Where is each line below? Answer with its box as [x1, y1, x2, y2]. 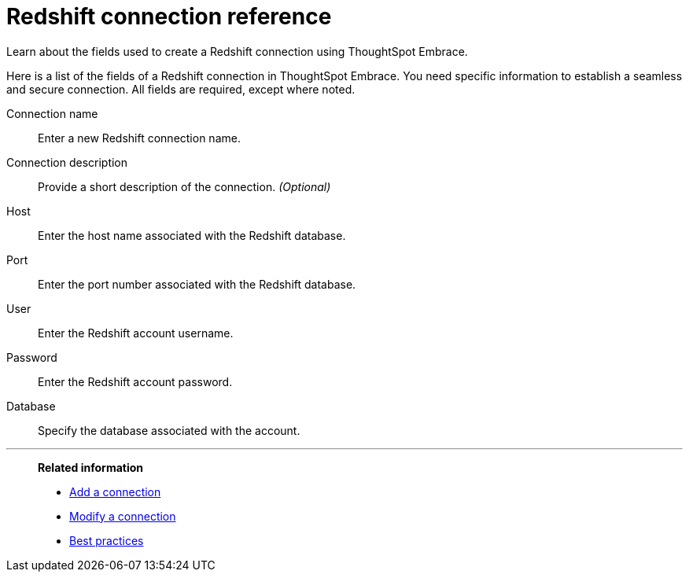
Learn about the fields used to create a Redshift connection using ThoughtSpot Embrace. [6, 44, 468, 58]
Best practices [69, 533, 144, 547]
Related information [38, 460, 144, 474]
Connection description [6, 155, 128, 169]
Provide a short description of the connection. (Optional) [38, 179, 331, 193]
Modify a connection [69, 509, 176, 523]
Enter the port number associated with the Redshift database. [38, 277, 356, 291]
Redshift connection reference [6, 3, 332, 30]
